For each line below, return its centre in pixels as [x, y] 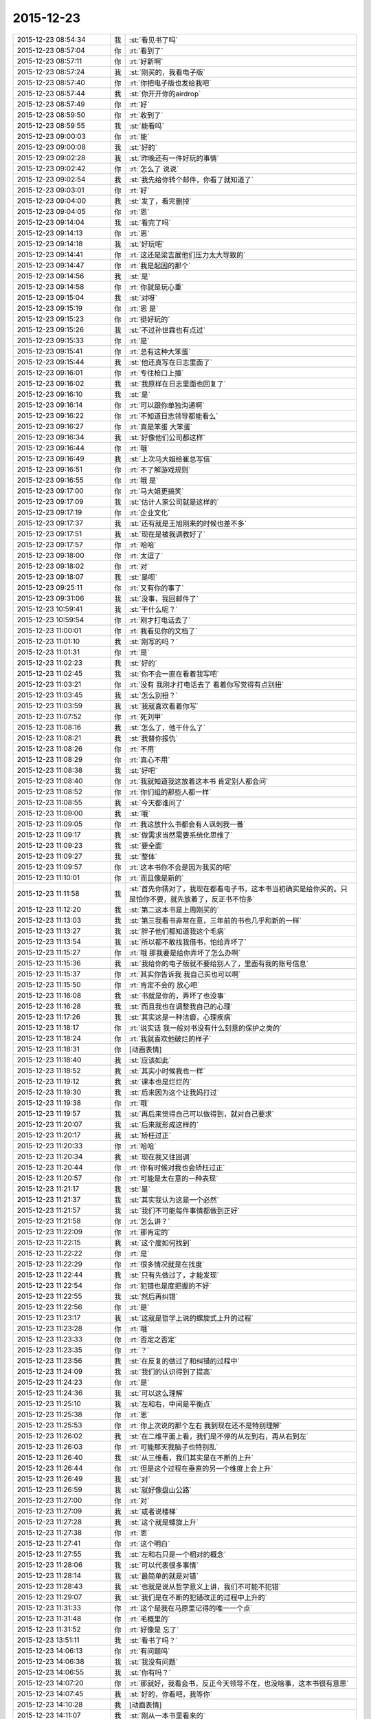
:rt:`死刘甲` [146, 716]
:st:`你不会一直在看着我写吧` [174, 674]
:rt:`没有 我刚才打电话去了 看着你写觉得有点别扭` [206, 684]
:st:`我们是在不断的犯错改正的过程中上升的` [198, 1597]
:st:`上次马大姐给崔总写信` [171, 459]
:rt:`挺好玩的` [149, 319]
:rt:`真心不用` [149, 760]
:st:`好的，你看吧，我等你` [171, 1694]
